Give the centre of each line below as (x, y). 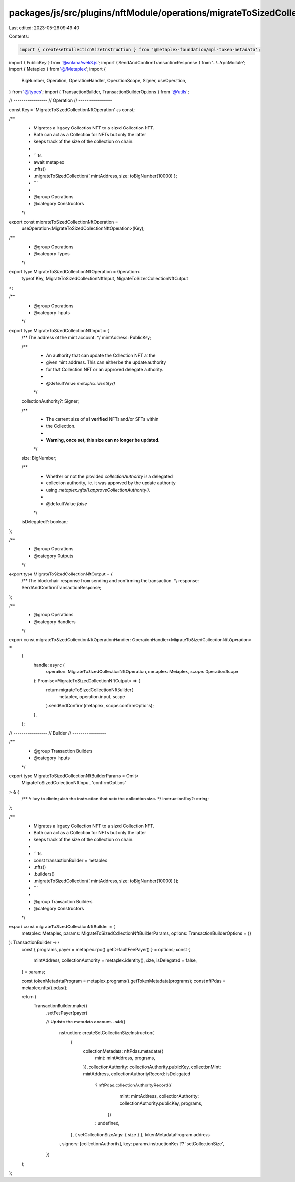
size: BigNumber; (39, 458)
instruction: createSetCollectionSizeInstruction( (106, 1033)
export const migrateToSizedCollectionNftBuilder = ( (62, 926)
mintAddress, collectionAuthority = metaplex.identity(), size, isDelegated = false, (115, 960)
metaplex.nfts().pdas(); (45, 988)
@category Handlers (55, 622)
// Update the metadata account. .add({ (86, 1022)
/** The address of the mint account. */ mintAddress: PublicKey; (87, 338)
